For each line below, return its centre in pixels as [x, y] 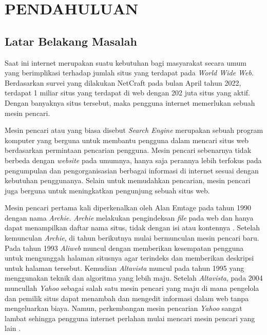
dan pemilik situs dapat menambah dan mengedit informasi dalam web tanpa [127, 298]
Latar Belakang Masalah [71, 41]
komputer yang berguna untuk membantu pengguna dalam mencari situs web [127, 140]
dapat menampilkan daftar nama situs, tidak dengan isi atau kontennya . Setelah [132, 228]
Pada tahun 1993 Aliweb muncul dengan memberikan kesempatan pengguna [124, 248]
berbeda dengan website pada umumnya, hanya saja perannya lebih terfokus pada [133, 160]
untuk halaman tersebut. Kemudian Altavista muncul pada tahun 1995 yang [125, 268]
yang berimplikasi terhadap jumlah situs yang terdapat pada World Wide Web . [129, 73]
